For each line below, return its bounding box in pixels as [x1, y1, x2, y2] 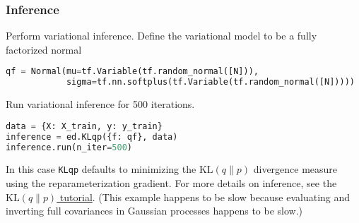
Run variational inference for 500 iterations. [6, 97, 195, 111]
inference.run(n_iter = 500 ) [6, 142, 133, 152]
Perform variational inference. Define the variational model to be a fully [6, 28, 317, 43]
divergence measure [253, 162, 338, 176]
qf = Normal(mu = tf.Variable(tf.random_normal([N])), [6, 66, 259, 77]
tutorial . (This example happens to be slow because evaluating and [59, 189, 351, 204]
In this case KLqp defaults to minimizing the [6, 162, 196, 176]
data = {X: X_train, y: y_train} [6, 121, 163, 131]
